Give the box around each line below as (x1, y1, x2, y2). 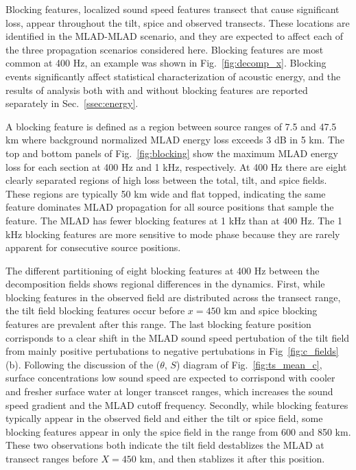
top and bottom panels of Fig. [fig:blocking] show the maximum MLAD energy (5, 145, 338, 160)
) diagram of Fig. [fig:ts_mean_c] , (176, 357, 322, 371)
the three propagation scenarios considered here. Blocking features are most (5, 42, 324, 56)
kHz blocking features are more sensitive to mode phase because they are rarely (5, 226, 340, 241)
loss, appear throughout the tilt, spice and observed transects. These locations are (5, 15, 350, 30)
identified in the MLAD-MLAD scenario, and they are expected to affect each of (5, 29, 344, 43)
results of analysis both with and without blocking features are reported (5, 82, 308, 97)
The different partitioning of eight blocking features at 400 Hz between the (5, 263, 320, 277)
